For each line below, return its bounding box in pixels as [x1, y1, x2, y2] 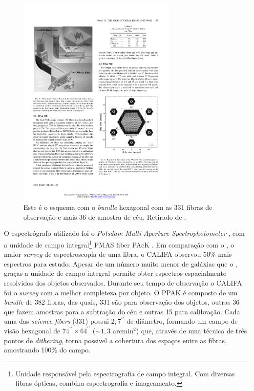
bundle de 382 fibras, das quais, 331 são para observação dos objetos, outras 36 [4, 297, 240, 307]
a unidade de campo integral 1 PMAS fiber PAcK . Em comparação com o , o [4, 238, 234, 249]
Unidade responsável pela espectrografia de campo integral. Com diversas [15, 368, 235, 378]
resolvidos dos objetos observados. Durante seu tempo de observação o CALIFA [4, 277, 242, 288]
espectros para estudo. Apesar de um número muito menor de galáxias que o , [4, 258, 237, 268]
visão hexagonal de [4, 325, 61, 335]
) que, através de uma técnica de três [136, 325, 247, 335]
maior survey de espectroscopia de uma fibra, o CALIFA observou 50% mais [4, 249, 232, 259]
